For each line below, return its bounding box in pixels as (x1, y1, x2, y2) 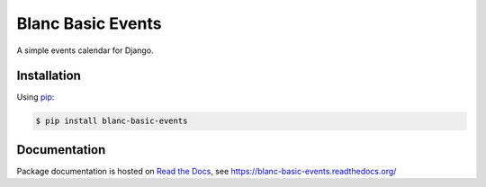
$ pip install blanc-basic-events (35, 116, 188, 126)
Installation (16, 68, 81, 84)
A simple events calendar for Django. (16, 45, 154, 56)
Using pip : (16, 92, 55, 102)
